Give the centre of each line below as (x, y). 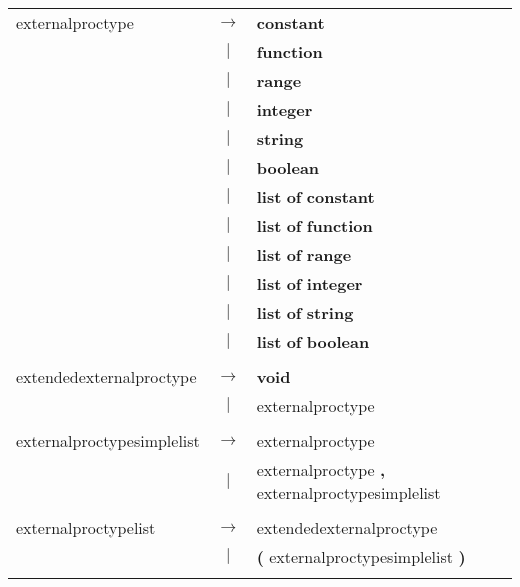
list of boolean (313, 341)
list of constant (315, 196)
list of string (305, 312)
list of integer (309, 283)
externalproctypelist (86, 527)
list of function (314, 225)
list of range (304, 254)
